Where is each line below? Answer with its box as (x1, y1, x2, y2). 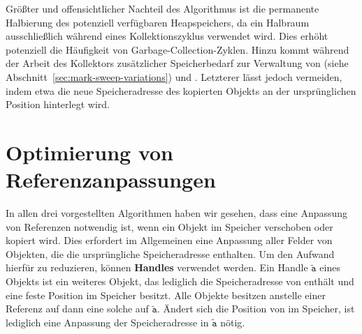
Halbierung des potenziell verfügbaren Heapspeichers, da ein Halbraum (6, 15, 310, 29)
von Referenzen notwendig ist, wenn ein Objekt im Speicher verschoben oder (6, 219, 333, 234)
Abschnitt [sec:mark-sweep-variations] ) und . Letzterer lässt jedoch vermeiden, (6, 69, 342, 84)
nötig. (220, 314, 245, 329)
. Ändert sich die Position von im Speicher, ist (157, 301, 355, 316)
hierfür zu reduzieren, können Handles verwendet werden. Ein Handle (6, 260, 308, 275)
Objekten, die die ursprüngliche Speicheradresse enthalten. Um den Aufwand (6, 246, 335, 261)
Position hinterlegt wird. (6, 97, 110, 112)
